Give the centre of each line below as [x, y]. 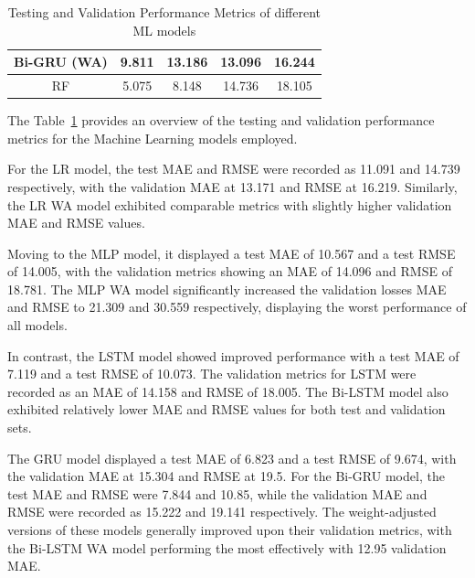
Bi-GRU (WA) [61, 62]
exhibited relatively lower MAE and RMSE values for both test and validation [227, 409]
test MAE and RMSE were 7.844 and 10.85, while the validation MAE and [217, 493]
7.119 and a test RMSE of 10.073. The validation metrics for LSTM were [212, 374]
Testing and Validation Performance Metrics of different [164, 12]
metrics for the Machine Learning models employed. [153, 138]
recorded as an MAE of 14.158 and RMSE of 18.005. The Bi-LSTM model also [228, 391]
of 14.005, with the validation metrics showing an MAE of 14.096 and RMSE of [230, 271]
